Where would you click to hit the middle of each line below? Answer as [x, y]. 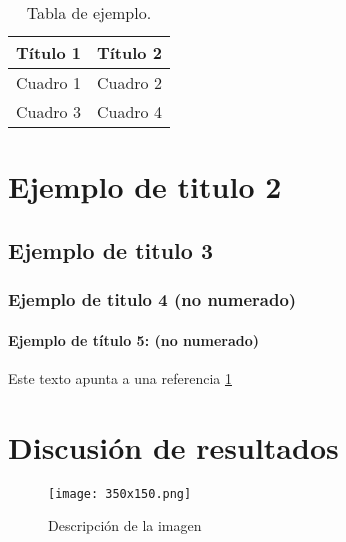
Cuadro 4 [129, 111]
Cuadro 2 [129, 82]
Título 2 [129, 52]
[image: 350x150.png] [120, 493]
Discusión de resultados [173, 446]
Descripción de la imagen [125, 525]
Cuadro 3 [48, 111]
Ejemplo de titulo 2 [145, 186]
